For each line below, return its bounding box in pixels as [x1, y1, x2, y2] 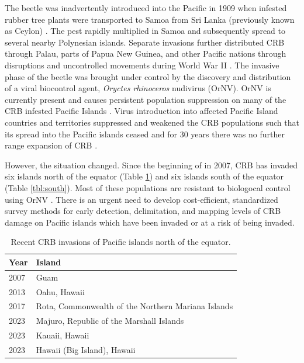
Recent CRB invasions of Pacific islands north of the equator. [11, 236, 231, 248]
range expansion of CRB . [5, 139, 98, 151]
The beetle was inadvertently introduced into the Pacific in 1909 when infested [5, 2, 287, 13]
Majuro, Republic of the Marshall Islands [36, 314, 184, 327]
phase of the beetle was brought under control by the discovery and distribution [5, 70, 291, 82]
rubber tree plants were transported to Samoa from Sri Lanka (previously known [5, 13, 295, 25]
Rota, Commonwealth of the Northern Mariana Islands [36, 300, 233, 312]
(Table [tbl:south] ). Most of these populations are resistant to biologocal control [5, 181, 291, 193]
